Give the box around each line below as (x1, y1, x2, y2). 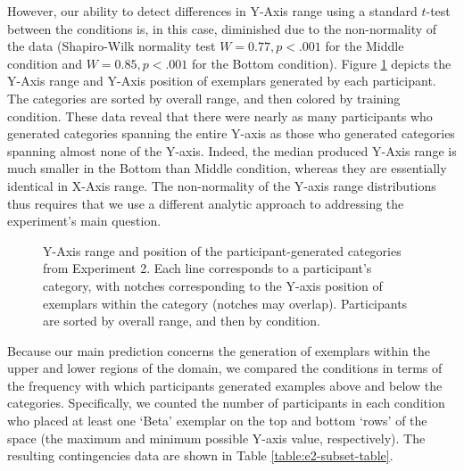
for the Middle (325, 37, 404, 55)
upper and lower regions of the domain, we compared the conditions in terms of (7, 359, 443, 377)
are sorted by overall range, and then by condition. (43, 311, 320, 330)
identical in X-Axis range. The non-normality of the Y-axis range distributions (7, 176, 436, 194)
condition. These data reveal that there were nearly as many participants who (7, 106, 433, 125)
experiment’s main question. (7, 211, 162, 230)
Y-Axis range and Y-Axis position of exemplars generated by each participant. (7, 71, 436, 90)
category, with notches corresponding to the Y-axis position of (43, 276, 383, 294)
